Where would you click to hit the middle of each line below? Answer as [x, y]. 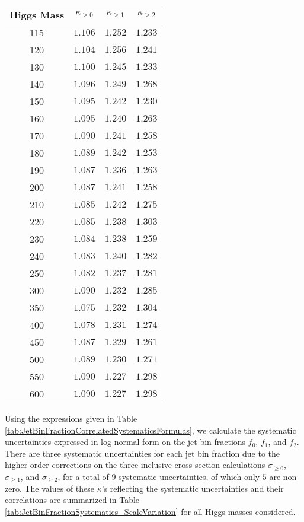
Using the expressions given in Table [71, 418]
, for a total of [83, 476]
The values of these [60, 488]
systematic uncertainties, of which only [189, 476]
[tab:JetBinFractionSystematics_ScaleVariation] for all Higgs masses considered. [150, 511]
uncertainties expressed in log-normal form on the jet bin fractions [125, 442]
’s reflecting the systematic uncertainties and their [193, 488]
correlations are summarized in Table [72, 500]
